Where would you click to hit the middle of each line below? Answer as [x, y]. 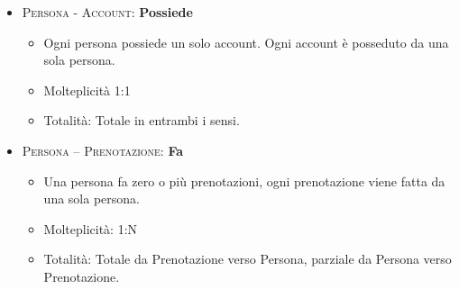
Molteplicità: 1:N [91, 228]
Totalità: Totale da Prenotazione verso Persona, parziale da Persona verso [248, 259]
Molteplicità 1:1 [87, 90]
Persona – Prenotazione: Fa [103, 150]
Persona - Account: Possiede [107, 12]
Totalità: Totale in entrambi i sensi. [142, 120]
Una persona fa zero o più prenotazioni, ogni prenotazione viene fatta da [244, 181]
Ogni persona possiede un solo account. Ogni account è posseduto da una [246, 42]
